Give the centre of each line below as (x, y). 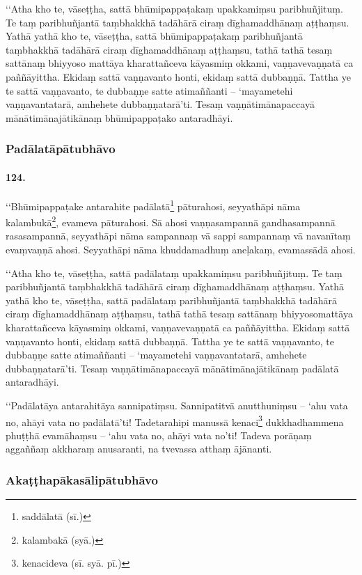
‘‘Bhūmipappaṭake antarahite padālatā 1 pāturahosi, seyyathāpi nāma (153, 205)
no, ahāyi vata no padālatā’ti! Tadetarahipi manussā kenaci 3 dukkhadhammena (175, 420)
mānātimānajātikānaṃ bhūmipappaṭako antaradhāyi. (119, 117)
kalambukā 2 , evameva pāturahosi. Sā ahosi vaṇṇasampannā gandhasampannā (171, 221)
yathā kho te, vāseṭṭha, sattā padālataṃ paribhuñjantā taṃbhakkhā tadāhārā (171, 300)
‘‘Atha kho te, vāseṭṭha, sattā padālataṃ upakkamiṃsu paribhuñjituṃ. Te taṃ (174, 273)
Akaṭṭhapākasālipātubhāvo (82, 479)
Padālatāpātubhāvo (61, 149)
